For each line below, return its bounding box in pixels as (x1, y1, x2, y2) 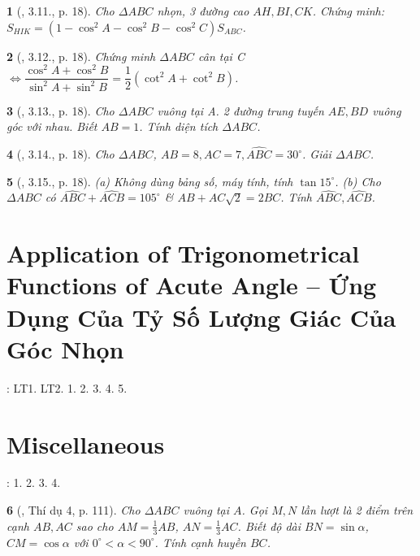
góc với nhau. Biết (6, 118, 97, 135)
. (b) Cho (335, 172, 381, 189)
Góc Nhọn (6, 332, 124, 365)
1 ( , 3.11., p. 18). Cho (6, 2, 115, 19)
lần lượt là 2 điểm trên (301, 502, 414, 519)
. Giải (301, 146, 331, 163)
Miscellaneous (6, 427, 165, 460)
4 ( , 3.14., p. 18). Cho (6, 146, 115, 163)
